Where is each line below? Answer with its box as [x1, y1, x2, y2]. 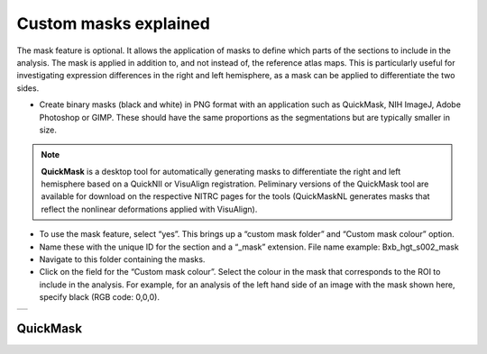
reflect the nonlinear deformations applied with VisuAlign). [41, 204, 258, 214]
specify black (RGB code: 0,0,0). [39, 292, 160, 303]
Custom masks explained [16, 14, 211, 33]
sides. [16, 82, 40, 94]
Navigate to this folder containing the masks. [39, 254, 206, 265]
